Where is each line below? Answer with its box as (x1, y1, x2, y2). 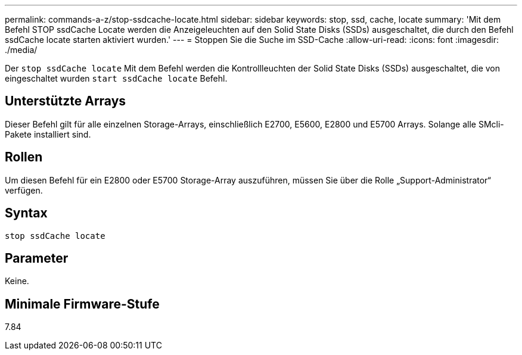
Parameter (5, 250, 69, 266)
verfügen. (5, 185, 43, 195)
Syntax (5, 205, 48, 221)
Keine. (5, 276, 29, 287)
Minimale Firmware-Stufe (5, 296, 160, 312)
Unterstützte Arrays (5, 94, 126, 109)
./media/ (5, 45, 38, 55)
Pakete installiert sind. (5, 129, 91, 139)
